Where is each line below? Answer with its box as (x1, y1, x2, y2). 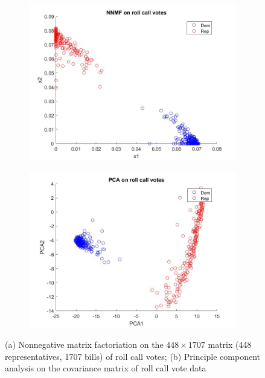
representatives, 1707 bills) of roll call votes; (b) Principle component (5, 350, 260, 362)
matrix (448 (208, 338, 252, 351)
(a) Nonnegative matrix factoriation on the (5, 338, 164, 351)
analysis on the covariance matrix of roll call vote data (5, 362, 206, 374)
